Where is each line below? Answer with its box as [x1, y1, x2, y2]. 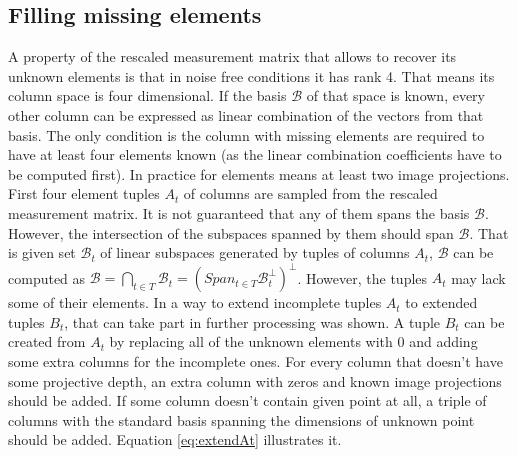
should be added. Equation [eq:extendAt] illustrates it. [8, 429, 342, 450]
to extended [405, 292, 478, 313]
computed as [8, 267, 86, 288]
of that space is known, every [306, 85, 485, 106]
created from [8, 331, 86, 352]
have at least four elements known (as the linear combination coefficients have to [8, 144, 502, 165]
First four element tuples [8, 183, 160, 204]
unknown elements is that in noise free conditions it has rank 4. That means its [8, 65, 495, 86]
